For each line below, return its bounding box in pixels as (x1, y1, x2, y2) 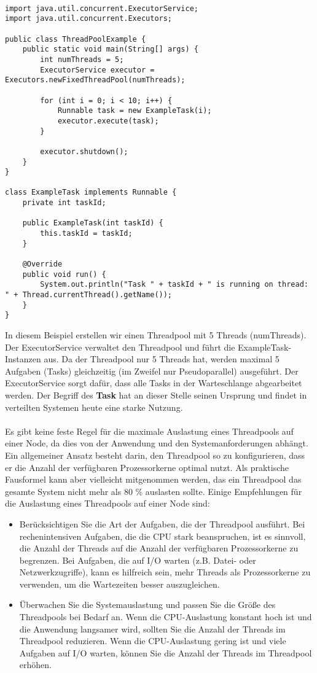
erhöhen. (19, 658, 52, 671)
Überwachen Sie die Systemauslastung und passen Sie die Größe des (19, 598, 276, 611)
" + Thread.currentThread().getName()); (5, 290, 173, 300)
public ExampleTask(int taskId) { (22, 219, 163, 228)
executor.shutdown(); (40, 147, 128, 156)
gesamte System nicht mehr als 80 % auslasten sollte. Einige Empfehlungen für (5, 484, 302, 497)
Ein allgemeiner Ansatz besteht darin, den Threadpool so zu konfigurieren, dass (5, 448, 305, 461)
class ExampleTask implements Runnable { (5, 188, 177, 197)
